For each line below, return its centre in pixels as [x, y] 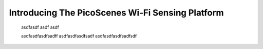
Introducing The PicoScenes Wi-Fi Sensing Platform [116, 13]
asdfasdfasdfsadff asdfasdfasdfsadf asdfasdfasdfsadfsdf [79, 36]
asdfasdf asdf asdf [40, 27]
